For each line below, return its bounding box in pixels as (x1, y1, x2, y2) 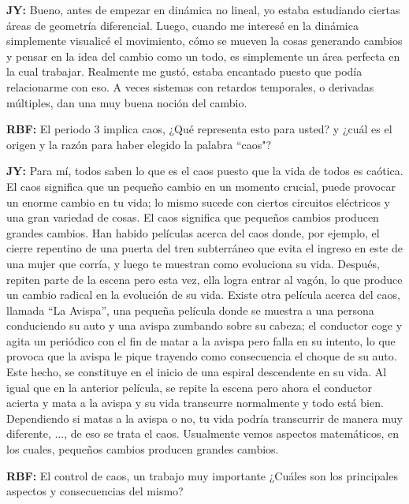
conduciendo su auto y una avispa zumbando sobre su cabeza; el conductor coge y (6, 317, 403, 334)
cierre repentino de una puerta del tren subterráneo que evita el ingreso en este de (6, 240, 403, 256)
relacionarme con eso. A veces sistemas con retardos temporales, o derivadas (6, 78, 374, 95)
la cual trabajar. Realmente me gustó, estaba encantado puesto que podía (6, 63, 363, 80)
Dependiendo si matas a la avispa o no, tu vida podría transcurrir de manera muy (6, 409, 403, 426)
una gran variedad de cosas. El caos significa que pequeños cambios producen (6, 209, 379, 226)
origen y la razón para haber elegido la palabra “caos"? (6, 136, 272, 152)
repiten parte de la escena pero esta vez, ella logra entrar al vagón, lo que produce (6, 271, 403, 287)
